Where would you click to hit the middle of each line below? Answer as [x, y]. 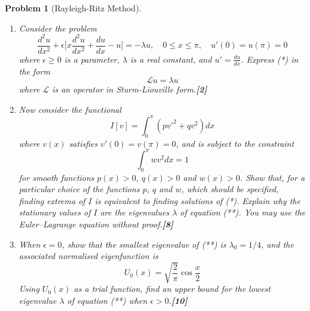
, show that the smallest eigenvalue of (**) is [144, 244]
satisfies [83, 143]
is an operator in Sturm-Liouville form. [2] [130, 89]
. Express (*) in [270, 59]
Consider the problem [58, 28]
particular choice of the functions [79, 189]
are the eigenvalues [135, 212]
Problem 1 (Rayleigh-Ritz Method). [73, 8]
